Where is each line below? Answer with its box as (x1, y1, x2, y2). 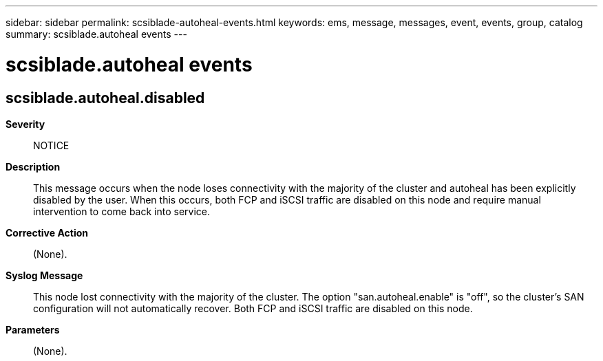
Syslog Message (6, 269, 83, 281)
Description (6, 160, 61, 173)
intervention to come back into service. (33, 205, 211, 217)
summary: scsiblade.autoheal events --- (6, 28, 187, 40)
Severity (6, 118, 45, 130)
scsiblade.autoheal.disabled (6, 89, 205, 107)
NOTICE (33, 139, 70, 151)
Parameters (6, 323, 60, 336)
